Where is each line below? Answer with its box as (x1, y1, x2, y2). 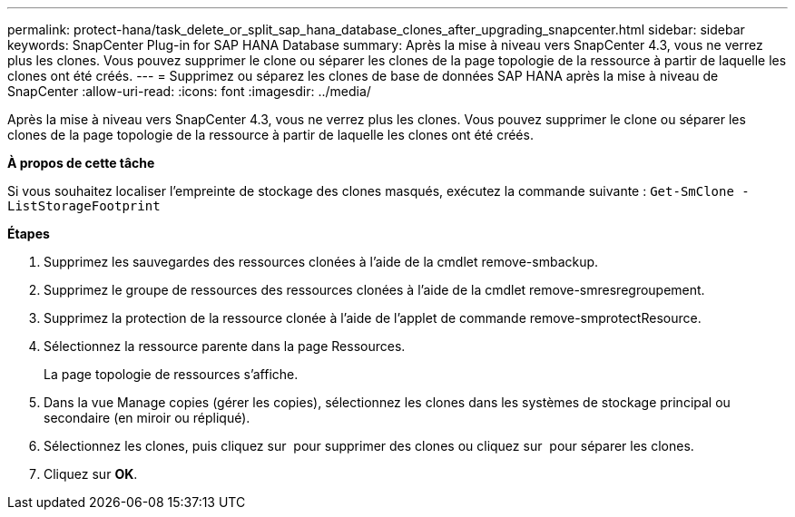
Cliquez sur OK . (44, 466, 138, 482)
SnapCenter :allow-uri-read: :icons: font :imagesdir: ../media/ (7, 83, 371, 99)
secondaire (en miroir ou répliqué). (44, 410, 250, 425)
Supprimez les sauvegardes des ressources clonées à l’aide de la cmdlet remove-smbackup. (44, 254, 599, 269)
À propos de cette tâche (7, 155, 155, 171)
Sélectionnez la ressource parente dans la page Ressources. (44, 338, 406, 354)
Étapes (7, 226, 50, 241)
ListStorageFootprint (7, 199, 161, 213)
